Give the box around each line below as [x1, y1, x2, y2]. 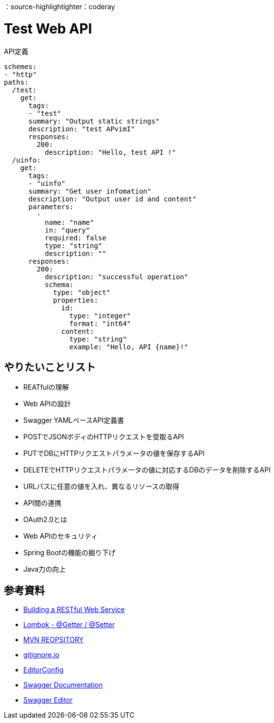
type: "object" [53, 288, 111, 296]
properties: [53, 296, 98, 304]
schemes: [4, 62, 37, 71]
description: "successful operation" [45, 272, 188, 281]
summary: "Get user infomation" [28, 187, 152, 195]
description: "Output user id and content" [28, 195, 197, 203]
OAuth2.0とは [23, 515, 68, 524]
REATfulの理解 [23, 383, 69, 392]
